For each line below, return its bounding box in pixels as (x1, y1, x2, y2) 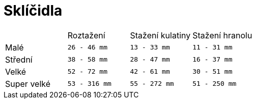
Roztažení (67, 30, 105, 40)
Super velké (5, 78, 51, 89)
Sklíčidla (4, 2, 63, 19)
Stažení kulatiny (130, 30, 191, 40)
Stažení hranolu (192, 30, 252, 40)
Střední (5, 54, 33, 65)
